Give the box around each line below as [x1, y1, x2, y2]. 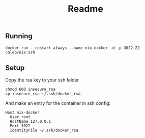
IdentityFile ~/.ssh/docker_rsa [10, 128, 79, 133]
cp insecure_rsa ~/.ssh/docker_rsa [5, 91, 81, 97]
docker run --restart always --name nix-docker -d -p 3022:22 [5, 45, 140, 50]
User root [10, 115, 31, 120]
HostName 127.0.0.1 [10, 119, 51, 124]
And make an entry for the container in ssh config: [5, 100, 111, 106]
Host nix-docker [5, 110, 40, 115]
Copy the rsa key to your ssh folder [5, 77, 79, 83]
